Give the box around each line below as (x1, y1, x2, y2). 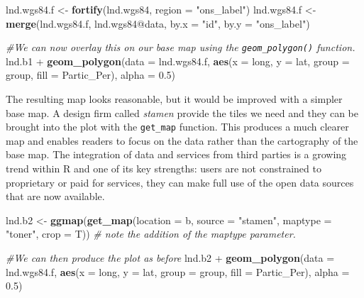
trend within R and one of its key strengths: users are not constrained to (6, 161, 321, 176)
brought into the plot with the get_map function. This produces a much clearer (6, 119, 349, 134)
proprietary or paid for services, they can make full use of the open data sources (6, 175, 354, 189)
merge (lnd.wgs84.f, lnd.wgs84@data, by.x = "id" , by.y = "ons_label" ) (6, 16, 310, 31)
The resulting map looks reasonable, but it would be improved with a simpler (6, 92, 343, 106)
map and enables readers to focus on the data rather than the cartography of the (6, 133, 358, 148)
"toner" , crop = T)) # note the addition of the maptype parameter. (6, 226, 296, 241)
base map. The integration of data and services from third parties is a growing (6, 147, 347, 162)
